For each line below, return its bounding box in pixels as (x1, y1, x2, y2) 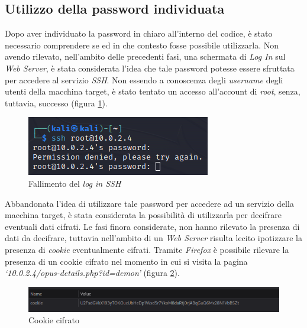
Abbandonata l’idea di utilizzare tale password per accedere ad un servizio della (5, 197, 294, 209)
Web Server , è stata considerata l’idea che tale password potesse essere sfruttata (5, 61, 295, 74)
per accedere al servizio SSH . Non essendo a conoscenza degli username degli (5, 73, 283, 86)
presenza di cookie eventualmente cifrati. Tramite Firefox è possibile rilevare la (5, 243, 289, 255)
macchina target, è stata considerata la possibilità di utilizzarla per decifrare (5, 209, 282, 221)
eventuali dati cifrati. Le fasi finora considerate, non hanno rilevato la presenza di (5, 220, 300, 232)
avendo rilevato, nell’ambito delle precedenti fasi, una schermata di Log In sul (5, 50, 286, 63)
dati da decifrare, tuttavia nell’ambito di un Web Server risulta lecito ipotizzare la (5, 232, 302, 244)
